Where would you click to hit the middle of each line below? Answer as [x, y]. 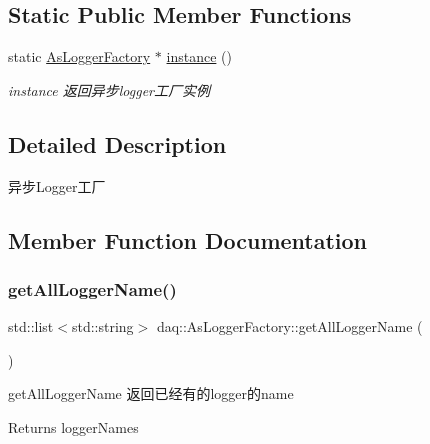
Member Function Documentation [188, 239]
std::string [102, 326]
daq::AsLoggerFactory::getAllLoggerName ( [289, 326]
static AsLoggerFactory [79, 56]
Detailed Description [117, 143]
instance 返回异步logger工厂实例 [109, 89]
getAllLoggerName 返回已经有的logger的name [151, 393]
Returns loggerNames [73, 426]
